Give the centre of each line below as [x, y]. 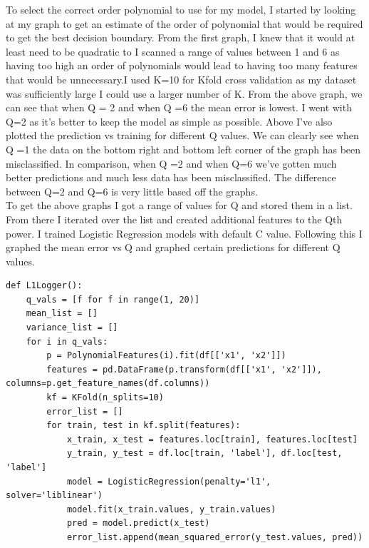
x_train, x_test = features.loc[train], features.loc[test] [212, 439]
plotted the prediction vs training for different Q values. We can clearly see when [182, 135]
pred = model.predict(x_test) [138, 523]
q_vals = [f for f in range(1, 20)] [113, 299]
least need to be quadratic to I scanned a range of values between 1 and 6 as [173, 51]
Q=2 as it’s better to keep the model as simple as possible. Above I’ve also [169, 121]
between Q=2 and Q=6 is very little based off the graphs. [132, 191]
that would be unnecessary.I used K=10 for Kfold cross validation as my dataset [181, 79]
